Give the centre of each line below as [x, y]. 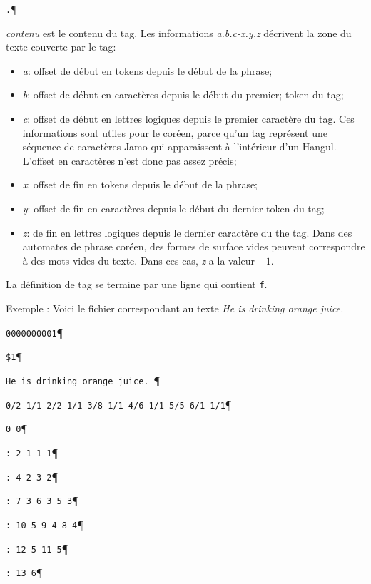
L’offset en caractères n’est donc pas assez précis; [129, 160]
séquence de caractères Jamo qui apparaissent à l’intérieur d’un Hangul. [179, 147]
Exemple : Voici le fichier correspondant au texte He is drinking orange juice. [175, 308]
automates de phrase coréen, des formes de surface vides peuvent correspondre [194, 246]
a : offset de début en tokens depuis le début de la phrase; [147, 70]
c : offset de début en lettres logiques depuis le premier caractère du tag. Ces [188, 119]
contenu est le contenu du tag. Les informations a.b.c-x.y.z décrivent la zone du [179, 32]
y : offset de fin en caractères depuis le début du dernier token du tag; [173, 208]
